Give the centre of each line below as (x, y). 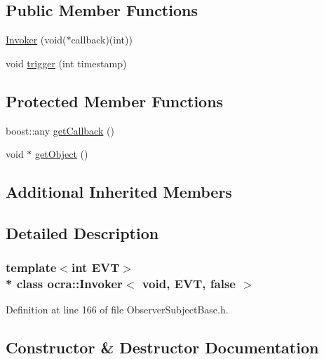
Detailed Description (82, 232)
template (31, 267)
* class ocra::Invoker (64, 284)
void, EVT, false (189, 284)
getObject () (62, 154)
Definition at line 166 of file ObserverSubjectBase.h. (117, 310)
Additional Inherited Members (119, 192)
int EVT (95, 267)
